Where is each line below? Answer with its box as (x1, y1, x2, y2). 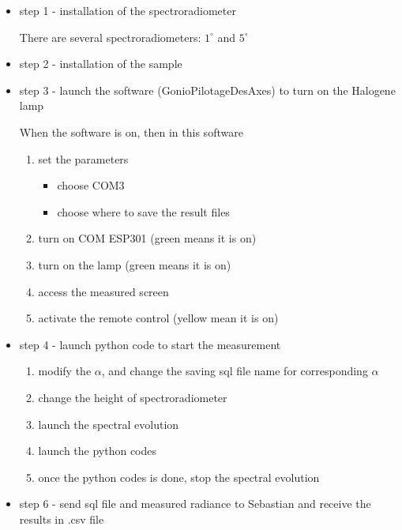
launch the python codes (38, 442, 157, 459)
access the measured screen (38, 283, 169, 299)
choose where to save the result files (57, 203, 230, 220)
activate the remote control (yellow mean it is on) (38, 310, 279, 326)
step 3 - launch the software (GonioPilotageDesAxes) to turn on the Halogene (19, 81, 396, 98)
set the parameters (38, 150, 129, 167)
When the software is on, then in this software (19, 123, 243, 140)
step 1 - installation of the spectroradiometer (19, 2, 236, 18)
